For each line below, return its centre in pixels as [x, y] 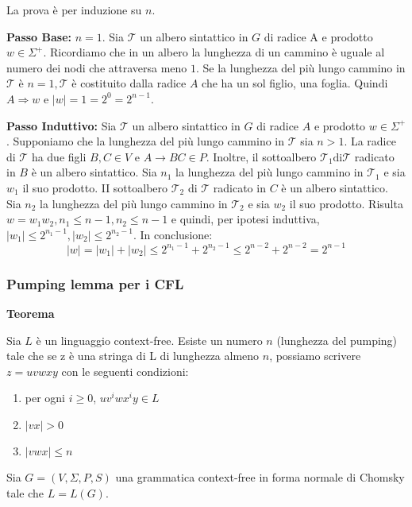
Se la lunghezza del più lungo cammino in [304, 67]
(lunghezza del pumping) [337, 340]
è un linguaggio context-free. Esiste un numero [149, 340]
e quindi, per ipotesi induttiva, [245, 219]
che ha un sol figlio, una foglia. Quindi [295, 83]
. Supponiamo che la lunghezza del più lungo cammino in [146, 141]
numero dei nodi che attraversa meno [97, 67]
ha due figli [59, 156]
